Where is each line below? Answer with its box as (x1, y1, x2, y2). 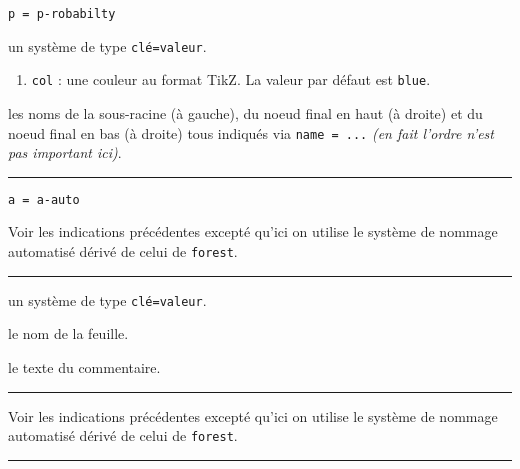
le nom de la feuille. (8, 323, 129, 344)
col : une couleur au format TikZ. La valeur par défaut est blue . (31, 69, 431, 90)
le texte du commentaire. (8, 356, 161, 377)
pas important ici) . (8, 142, 122, 163)
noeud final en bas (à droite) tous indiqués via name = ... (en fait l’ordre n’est (8, 122, 494, 143)
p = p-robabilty (8, 7, 116, 21)
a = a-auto (8, 192, 80, 207)
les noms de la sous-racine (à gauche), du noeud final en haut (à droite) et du (8, 102, 483, 123)
